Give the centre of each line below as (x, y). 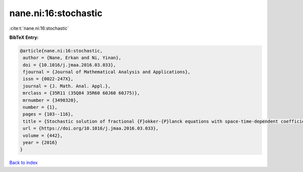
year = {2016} (40, 142)
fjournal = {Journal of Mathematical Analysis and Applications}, (107, 72)
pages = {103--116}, (48, 114)
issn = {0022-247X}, (48, 79)
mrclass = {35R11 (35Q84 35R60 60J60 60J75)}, (81, 93)
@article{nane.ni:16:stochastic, (61, 51)
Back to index (23, 163)
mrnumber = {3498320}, (51, 100)
